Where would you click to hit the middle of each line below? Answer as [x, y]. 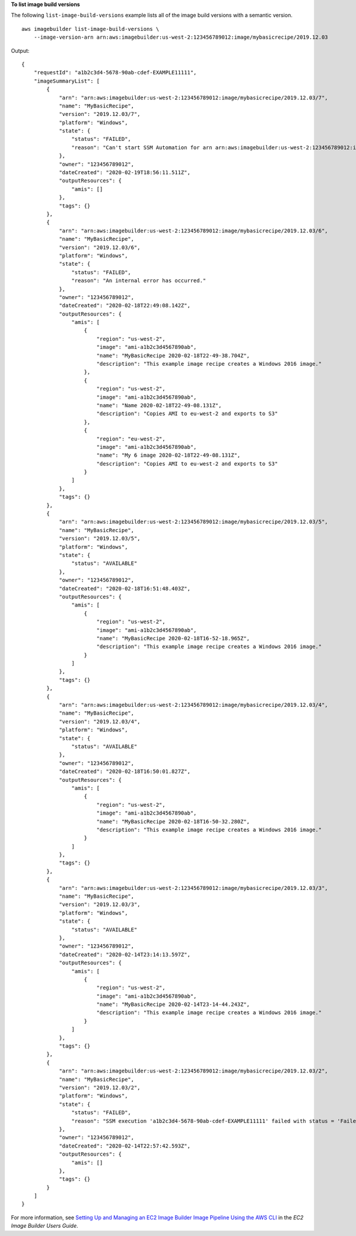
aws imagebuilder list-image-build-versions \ [90, 29]
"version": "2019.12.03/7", [100, 114]
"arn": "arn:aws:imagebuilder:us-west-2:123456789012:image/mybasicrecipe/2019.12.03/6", [194, 231]
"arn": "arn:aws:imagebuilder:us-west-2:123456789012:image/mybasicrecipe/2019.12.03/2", [194, 1071]
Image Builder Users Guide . [44, 1226]
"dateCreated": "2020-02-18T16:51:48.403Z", [125, 588]
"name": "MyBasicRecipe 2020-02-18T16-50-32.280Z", [173, 821]
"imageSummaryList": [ [67, 81]
